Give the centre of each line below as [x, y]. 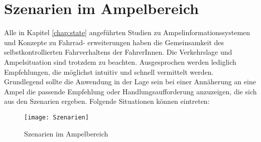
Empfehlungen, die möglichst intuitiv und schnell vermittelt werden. [109, 72]
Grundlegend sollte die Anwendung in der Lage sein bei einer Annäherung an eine [130, 82]
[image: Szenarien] [56, 117]
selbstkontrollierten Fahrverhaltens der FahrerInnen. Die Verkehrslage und [118, 52]
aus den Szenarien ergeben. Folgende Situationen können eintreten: [107, 101]
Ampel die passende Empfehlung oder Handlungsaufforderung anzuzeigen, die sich [130, 91]
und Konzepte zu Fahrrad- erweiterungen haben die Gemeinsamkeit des [114, 42]
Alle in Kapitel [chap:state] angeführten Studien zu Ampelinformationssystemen [127, 32]
